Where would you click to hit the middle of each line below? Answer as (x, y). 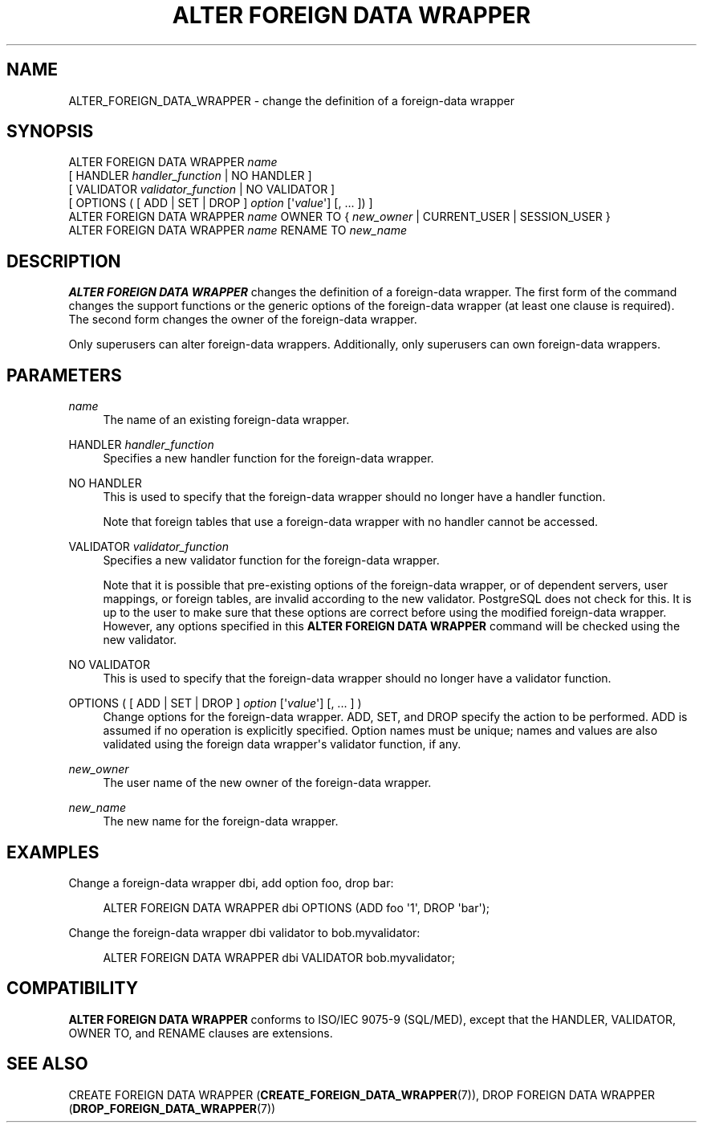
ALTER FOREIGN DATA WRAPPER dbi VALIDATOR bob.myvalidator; (279, 957)
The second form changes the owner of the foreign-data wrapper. (243, 320)
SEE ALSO (47, 1064)
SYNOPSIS (50, 132)
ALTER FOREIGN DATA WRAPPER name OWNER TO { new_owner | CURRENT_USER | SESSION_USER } (339, 217)
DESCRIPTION (64, 261)
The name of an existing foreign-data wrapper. (226, 420)
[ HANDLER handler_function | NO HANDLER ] (190, 176)
